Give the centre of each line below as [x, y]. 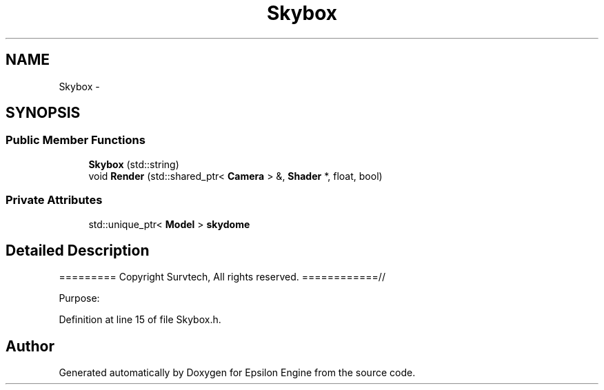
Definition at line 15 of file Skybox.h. [140, 320]
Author [30, 346]
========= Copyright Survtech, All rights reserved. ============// [222, 277]
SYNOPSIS [43, 113]
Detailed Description [78, 250]
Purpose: [79, 298]
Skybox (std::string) [134, 164]
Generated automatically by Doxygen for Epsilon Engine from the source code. [237, 373]
